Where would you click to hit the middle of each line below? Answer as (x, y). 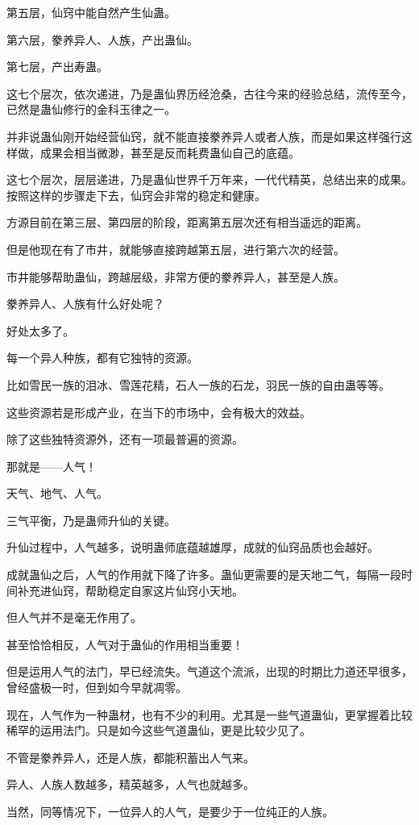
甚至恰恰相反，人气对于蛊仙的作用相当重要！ (125, 644)
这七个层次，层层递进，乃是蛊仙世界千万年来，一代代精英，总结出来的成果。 (209, 179)
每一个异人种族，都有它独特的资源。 (102, 358)
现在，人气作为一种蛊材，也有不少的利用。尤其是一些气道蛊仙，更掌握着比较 (209, 714)
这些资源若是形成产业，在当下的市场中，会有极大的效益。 (159, 412)
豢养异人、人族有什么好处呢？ (85, 304)
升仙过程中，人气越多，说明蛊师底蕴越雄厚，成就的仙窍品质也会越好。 (193, 547)
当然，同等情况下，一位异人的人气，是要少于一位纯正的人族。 (170, 811)
